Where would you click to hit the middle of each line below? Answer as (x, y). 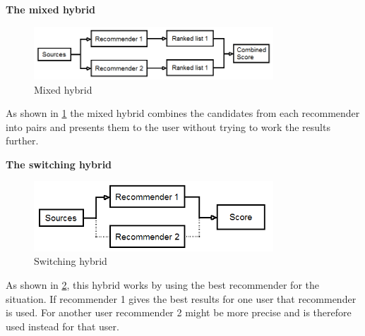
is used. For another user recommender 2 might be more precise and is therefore (179, 312)
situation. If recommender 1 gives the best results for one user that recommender (181, 298)
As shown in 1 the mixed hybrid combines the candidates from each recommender (183, 113)
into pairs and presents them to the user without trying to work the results (168, 126)
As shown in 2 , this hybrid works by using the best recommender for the (162, 285)
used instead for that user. (62, 326)
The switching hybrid (59, 164)
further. (22, 141)
